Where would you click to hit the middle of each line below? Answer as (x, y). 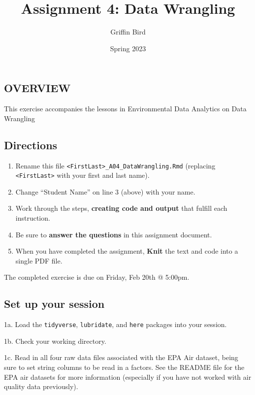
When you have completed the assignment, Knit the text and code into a (127, 251)
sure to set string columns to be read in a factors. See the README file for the (124, 367)
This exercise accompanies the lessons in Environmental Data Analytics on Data (125, 109)
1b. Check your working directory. (55, 341)
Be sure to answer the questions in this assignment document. (114, 234)
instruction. (33, 218)
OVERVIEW (37, 88)
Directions (31, 145)
